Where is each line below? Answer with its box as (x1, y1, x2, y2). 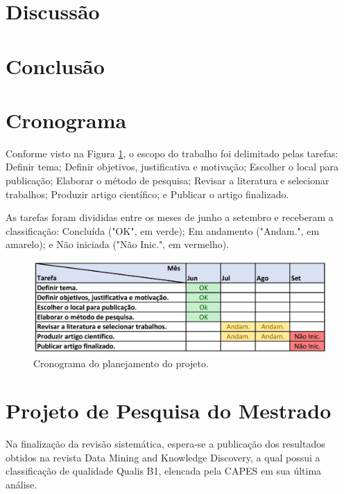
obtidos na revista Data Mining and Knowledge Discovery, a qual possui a (6, 450, 320, 464)
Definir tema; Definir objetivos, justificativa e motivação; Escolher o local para (6, 159, 339, 174)
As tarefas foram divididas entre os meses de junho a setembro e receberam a (6, 210, 334, 224)
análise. (6, 477, 37, 492)
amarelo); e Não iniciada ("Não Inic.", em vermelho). (6, 237, 230, 252)
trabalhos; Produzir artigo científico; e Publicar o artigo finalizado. (6, 186, 289, 201)
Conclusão (6, 51, 105, 80)
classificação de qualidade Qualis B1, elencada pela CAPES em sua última (6, 464, 322, 478)
